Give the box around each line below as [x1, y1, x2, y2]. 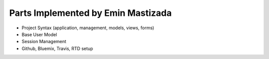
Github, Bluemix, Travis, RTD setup [21, 45, 93, 52]
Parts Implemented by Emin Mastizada [9, 7, 172, 18]
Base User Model [21, 31, 57, 37]
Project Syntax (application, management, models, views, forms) [21, 25, 154, 31]
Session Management [21, 39, 67, 45]
